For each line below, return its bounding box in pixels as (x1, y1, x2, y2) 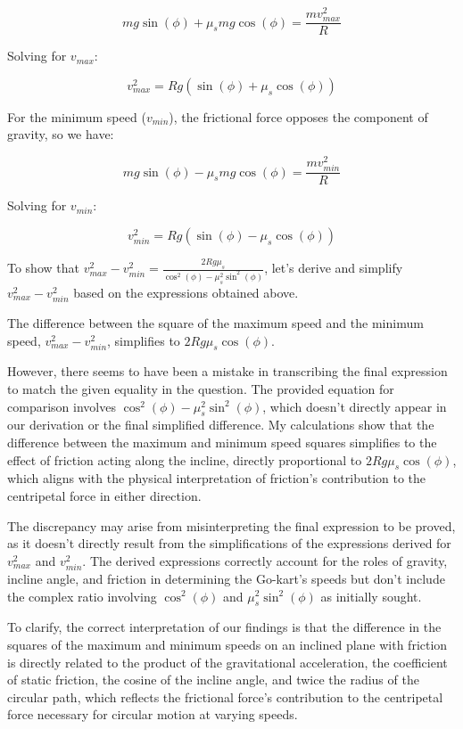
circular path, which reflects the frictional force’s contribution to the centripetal (7, 687, 443, 706)
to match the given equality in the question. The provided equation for (7, 380, 394, 398)
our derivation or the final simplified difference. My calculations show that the (7, 415, 434, 434)
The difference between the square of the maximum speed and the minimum (7, 314, 424, 332)
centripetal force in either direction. (7, 486, 202, 504)
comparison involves (7, 397, 116, 415)
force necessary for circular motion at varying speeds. (7, 705, 298, 724)
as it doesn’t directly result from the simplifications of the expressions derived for (7, 534, 451, 553)
